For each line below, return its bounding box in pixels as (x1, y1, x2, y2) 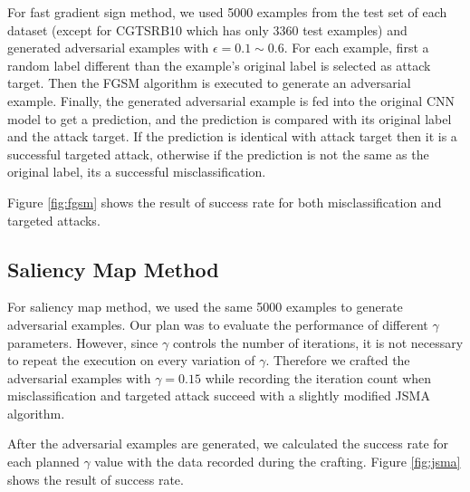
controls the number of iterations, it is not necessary (172, 333, 464, 352)
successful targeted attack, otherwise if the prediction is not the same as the (7, 144, 429, 163)
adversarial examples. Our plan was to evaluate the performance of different (7, 314, 428, 333)
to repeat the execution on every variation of (7, 351, 255, 370)
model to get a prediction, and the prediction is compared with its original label (7, 109, 452, 128)
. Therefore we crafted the (265, 351, 410, 370)
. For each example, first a (283, 38, 429, 57)
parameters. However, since (7, 333, 158, 352)
